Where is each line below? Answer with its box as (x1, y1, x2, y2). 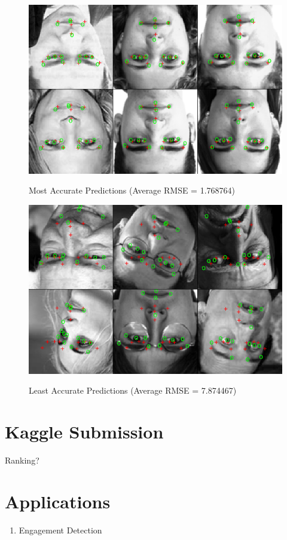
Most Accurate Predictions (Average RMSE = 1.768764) (29, 184, 236, 197)
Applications (5, 489, 111, 513)
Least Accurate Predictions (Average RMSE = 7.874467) (29, 384, 237, 397)
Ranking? (5, 453, 39, 466)
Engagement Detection (19, 523, 102, 536)
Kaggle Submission (5, 419, 164, 443)
